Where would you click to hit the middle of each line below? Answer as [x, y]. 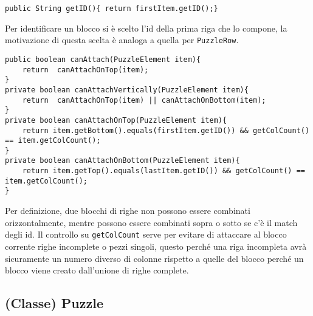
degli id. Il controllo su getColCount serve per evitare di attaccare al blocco [146, 234]
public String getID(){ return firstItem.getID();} [112, 9]
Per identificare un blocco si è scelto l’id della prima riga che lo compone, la [146, 28]
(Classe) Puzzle [54, 303]
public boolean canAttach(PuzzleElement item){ [103, 59]
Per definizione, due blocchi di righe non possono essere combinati [128, 211]
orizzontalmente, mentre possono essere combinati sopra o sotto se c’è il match [151, 222]
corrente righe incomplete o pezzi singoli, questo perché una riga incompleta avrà [156, 246]
